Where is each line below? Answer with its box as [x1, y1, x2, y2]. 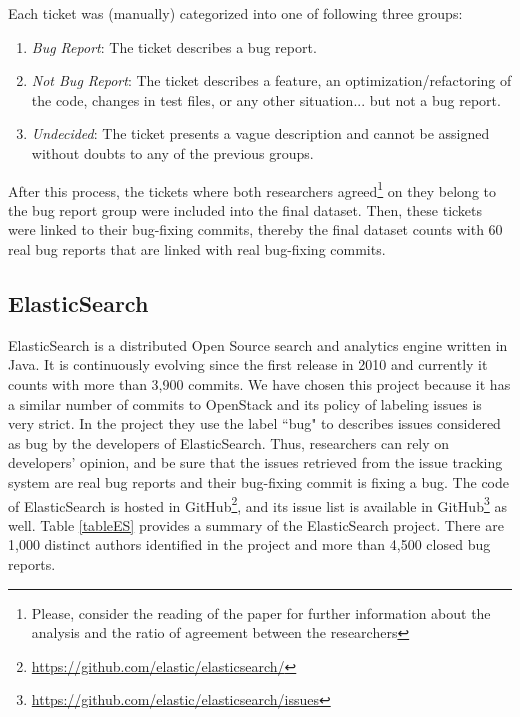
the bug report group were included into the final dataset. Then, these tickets [8, 199, 483, 220]
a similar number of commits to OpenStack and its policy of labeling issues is [8, 393, 482, 414]
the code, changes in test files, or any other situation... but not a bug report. [31, 89, 501, 110]
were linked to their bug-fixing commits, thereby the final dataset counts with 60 [8, 219, 503, 240]
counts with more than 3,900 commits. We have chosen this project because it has [8, 373, 511, 394]
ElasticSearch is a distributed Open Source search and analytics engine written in [8, 334, 508, 355]
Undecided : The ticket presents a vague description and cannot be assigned [31, 123, 490, 144]
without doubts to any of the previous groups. [31, 142, 314, 163]
